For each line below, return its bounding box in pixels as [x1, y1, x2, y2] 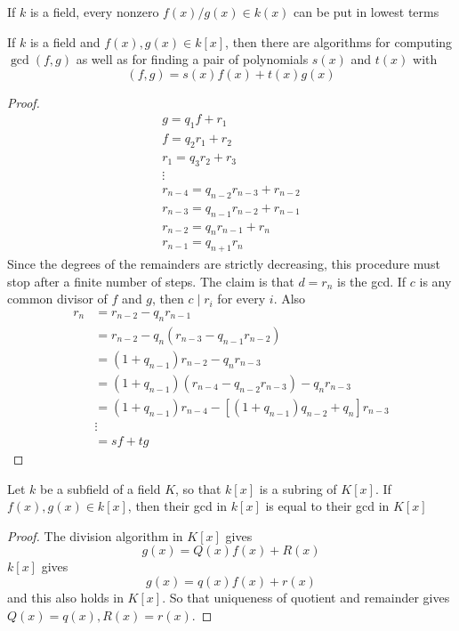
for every [217, 289, 266, 308]
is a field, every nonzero [29, 3, 159, 20]
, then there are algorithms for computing [225, 32, 453, 51]
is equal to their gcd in [265, 497, 390, 515]
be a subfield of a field [40, 479, 161, 498]
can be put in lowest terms [294, 3, 439, 20]
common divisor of [7, 289, 108, 308]
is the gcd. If [337, 271, 407, 290]
